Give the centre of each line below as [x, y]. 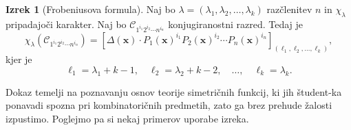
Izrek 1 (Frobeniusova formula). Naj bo [91, 9]
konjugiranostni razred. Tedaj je [236, 24]
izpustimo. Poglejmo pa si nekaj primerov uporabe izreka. [127, 118]
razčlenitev [289, 9]
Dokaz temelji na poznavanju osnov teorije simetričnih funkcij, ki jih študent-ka [174, 91]
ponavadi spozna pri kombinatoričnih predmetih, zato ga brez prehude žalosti [169, 105]
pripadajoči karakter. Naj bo [66, 24]
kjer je [19, 59]
